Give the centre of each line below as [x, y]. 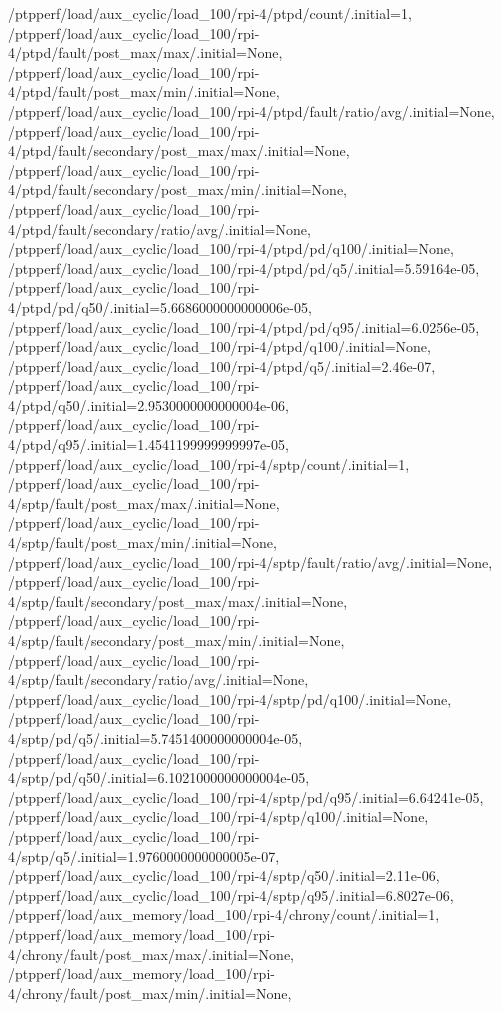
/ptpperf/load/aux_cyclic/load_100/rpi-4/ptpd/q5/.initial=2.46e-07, [222, 365]
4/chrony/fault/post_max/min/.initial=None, [150, 992]
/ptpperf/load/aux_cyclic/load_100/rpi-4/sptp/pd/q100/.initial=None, [230, 698]
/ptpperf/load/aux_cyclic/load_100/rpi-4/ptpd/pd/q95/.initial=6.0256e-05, [244, 326]
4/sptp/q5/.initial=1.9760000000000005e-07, [144, 855]
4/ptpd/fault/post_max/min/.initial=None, [144, 91]
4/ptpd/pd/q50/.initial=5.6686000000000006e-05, [160, 306]
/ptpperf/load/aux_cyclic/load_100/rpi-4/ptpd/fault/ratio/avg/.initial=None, [251, 110]
